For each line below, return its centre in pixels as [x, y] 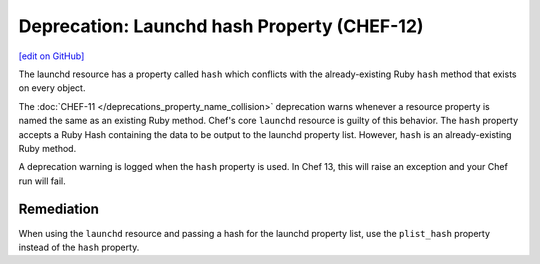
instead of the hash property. [79, 247]
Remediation [59, 209]
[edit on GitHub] [51, 56]
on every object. [52, 88]
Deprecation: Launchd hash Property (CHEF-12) [221, 26]
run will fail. [42, 181]
